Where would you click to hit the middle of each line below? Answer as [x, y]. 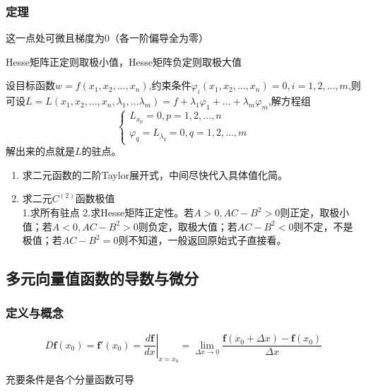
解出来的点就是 [40, 151]
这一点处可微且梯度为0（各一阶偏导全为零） [107, 38]
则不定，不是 [323, 226]
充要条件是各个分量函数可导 [70, 379]
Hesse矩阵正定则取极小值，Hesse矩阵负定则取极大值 [124, 61]
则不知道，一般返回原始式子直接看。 [202, 240]
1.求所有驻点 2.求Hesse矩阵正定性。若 [108, 212]
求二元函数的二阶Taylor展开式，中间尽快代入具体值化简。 [155, 174]
